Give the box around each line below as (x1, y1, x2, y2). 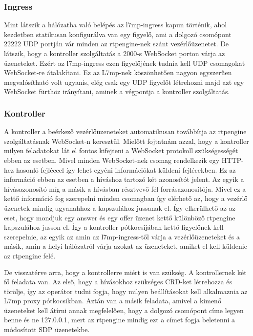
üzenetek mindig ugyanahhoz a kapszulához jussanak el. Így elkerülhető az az (4, 202, 235, 213)
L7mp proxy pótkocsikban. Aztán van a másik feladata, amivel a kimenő (4, 296, 221, 306)
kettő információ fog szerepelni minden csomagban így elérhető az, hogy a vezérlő (4, 193, 248, 203)
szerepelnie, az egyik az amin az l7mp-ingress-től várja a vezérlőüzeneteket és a (4, 231, 240, 241)
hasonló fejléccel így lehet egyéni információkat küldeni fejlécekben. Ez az (16, 164, 236, 175)
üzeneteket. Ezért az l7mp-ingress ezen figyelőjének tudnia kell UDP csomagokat (4, 58, 245, 68)
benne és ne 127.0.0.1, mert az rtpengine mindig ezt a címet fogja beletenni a (4, 315, 235, 325)
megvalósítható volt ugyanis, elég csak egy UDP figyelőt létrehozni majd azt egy (4, 77, 244, 87)
